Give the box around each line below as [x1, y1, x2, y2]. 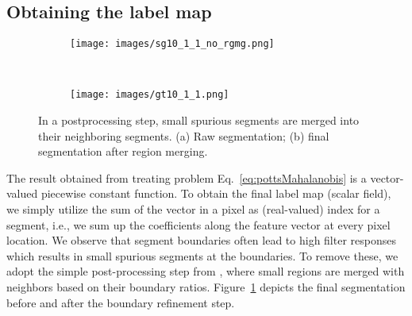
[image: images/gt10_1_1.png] [70, 89, 229, 101]
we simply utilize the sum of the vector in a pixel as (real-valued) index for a [6, 201, 380, 218]
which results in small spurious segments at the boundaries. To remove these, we [6, 247, 399, 264]
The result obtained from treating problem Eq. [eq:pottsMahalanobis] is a [6, 169, 367, 186]
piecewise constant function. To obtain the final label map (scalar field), [40, 185, 391, 202]
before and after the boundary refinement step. [6, 294, 235, 310]
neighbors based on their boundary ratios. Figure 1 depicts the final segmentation [6, 279, 406, 295]
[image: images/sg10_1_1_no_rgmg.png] [70, 38, 275, 50]
